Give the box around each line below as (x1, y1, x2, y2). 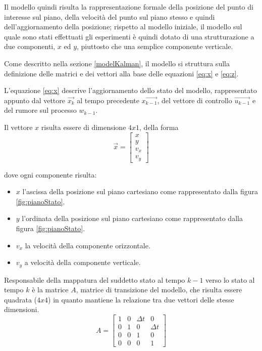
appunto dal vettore (4, 95, 66, 105)
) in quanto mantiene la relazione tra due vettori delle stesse (48, 294, 234, 304)
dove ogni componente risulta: (4, 169, 97, 180)
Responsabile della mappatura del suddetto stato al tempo (4, 274, 185, 285)
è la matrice (32, 284, 69, 295)
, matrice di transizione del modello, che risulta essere (76, 284, 242, 295)
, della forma (139, 121, 179, 132)
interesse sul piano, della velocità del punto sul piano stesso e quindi (4, 11, 215, 22)
